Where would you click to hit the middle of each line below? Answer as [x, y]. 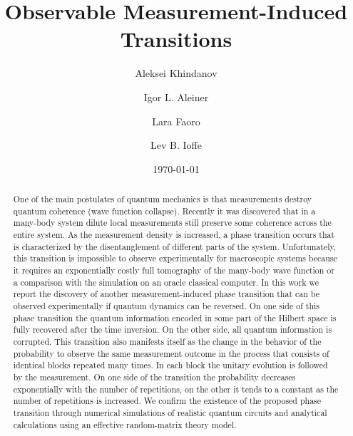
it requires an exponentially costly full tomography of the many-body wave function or [174, 270]
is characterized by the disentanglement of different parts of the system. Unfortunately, [175, 246]
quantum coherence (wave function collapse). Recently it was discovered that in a [164, 211]
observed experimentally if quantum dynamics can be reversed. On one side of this [166, 305]
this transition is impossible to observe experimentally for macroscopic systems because [175, 258]
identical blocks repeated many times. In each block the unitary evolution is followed [170, 365]
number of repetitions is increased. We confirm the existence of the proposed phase [167, 401]
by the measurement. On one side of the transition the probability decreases [154, 377]
